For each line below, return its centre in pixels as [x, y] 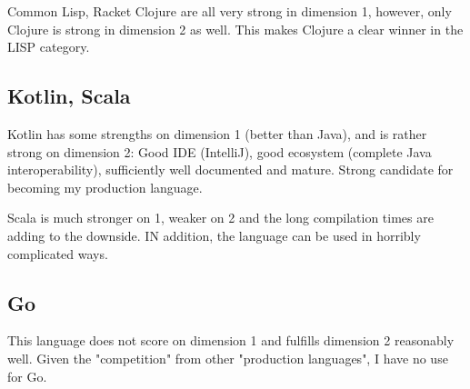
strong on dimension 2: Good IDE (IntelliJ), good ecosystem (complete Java [220, 151]
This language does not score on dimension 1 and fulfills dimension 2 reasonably [231, 340]
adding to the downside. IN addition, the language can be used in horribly [214, 235]
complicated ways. [58, 253]
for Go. [27, 376]
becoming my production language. [105, 187]
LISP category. [49, 47]
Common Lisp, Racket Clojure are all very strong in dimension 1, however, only [230, 11]
